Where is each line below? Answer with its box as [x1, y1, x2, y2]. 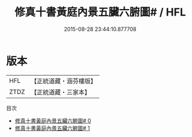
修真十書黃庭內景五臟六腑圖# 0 [14, 117, 91, 124]
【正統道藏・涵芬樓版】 [30, 77, 97, 85]
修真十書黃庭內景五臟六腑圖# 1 [14, 124, 91, 132]
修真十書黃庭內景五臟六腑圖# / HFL [14, 5, 186, 19]
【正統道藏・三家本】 [30, 88, 91, 96]
